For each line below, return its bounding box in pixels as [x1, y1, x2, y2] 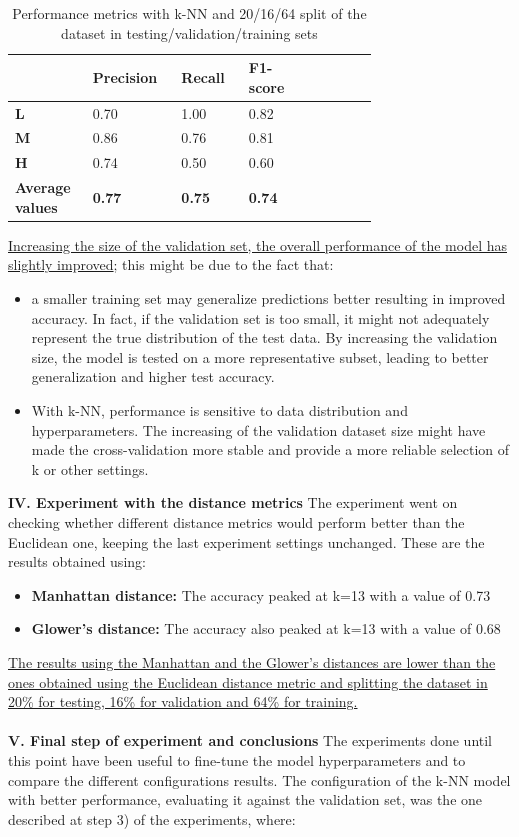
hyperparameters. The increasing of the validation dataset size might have [31, 419, 486, 440]
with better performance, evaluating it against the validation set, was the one [8, 789, 483, 810]
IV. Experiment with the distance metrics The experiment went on [8, 492, 458, 513]
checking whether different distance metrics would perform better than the [8, 511, 465, 532]
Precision [92, 66, 158, 87]
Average [15, 177, 71, 198]
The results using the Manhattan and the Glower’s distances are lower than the [8, 651, 496, 672]
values [15, 196, 58, 217]
